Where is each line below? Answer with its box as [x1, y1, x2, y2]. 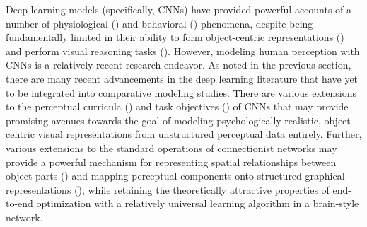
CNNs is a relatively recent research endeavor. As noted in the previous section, [6, 57, 351, 72]
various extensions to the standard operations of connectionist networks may [6, 140, 337, 155]
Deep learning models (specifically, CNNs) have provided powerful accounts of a [6, 2, 352, 16]
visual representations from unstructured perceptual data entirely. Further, [37, 127, 362, 141]
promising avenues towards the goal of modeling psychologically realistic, [6, 112, 321, 127]
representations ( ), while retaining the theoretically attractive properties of [6, 182, 330, 197]
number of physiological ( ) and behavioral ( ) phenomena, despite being [6, 16, 313, 30]
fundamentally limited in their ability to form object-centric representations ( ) [6, 30, 344, 45]
